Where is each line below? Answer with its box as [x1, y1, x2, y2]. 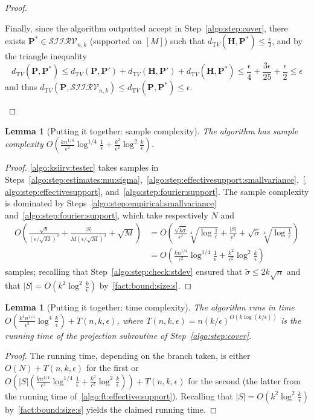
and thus [5, 80, 37, 93]
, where [117, 313, 144, 326]
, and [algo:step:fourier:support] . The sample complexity [100, 185, 309, 197]
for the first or [86, 361, 139, 374]
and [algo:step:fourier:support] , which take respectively [5, 208, 208, 221]
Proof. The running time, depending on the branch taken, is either [5, 349, 251, 362]
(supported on [89, 34, 142, 47]
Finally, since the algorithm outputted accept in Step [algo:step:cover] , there [5, 21, 288, 34]
